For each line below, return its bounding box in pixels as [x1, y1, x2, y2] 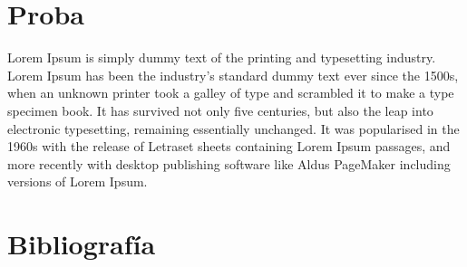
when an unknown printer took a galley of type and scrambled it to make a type [7, 83, 454, 102]
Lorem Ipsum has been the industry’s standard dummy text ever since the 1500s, [7, 65, 459, 84]
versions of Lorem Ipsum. [7, 172, 148, 191]
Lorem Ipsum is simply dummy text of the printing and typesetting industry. [7, 48, 436, 67]
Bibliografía [7, 225, 156, 262]
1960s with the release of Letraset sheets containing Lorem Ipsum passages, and [7, 137, 451, 156]
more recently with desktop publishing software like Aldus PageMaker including [7, 154, 451, 173]
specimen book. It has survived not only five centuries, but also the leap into [7, 100, 433, 119]
